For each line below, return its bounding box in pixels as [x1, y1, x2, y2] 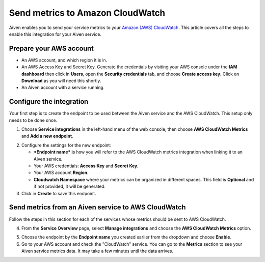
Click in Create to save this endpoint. [21, 190, 97, 196]
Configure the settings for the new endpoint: [21, 142, 111, 148]
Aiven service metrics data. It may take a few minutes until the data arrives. [21, 248, 174, 254]
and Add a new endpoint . [21, 133, 74, 139]
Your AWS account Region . [33, 170, 89, 175]
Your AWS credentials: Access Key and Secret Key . [33, 163, 139, 169]
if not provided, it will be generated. [33, 183, 106, 189]
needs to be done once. [9, 117, 57, 123]
